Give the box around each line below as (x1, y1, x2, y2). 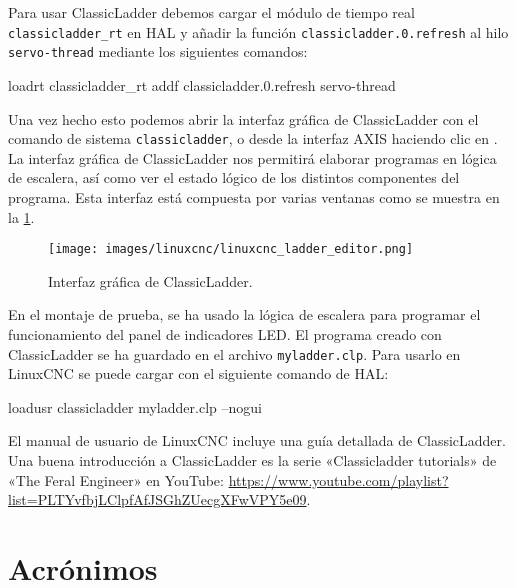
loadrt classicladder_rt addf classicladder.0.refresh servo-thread (8, 74, 396, 95)
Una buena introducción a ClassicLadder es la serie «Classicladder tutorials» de (8, 450, 497, 470)
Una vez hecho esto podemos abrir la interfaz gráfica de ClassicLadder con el (8, 108, 479, 129)
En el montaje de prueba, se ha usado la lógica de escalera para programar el (8, 304, 481, 325)
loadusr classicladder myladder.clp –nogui (8, 396, 262, 417)
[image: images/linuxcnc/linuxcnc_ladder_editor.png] (48, 242, 414, 257)
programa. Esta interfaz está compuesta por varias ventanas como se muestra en (8, 186, 500, 207)
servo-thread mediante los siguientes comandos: (8, 41, 308, 62)
